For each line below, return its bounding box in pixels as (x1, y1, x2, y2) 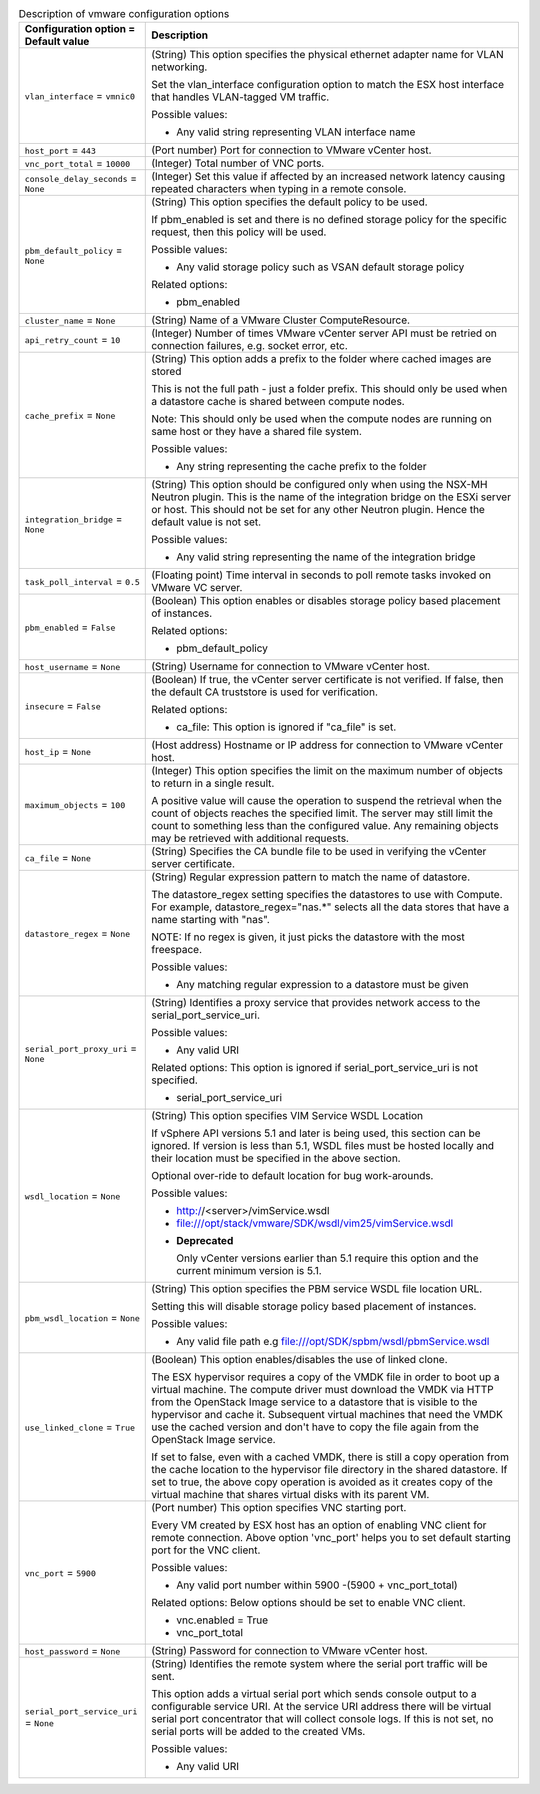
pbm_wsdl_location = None (24, 1311, 140, 1325)
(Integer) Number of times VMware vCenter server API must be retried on (151, 326, 497, 340)
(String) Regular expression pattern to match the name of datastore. (151, 870, 471, 884)
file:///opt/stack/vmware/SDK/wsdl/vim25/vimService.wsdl (176, 1216, 454, 1230)
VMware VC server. (151, 581, 243, 595)
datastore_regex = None (24, 926, 131, 940)
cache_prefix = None (24, 408, 116, 422)
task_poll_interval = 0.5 (24, 575, 140, 589)
